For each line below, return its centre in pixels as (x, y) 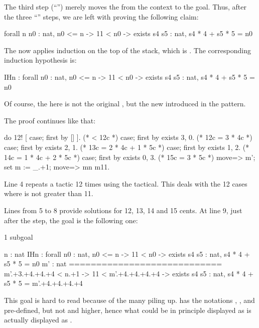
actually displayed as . (38, 320)
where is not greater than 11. (49, 193)
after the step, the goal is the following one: (71, 220)
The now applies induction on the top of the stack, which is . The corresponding (127, 50)
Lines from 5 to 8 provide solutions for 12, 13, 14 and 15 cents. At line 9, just (123, 210)
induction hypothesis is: (40, 60)
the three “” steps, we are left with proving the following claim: (101, 16)
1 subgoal (19, 237)
